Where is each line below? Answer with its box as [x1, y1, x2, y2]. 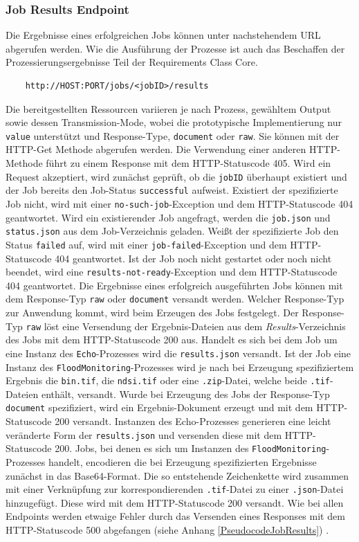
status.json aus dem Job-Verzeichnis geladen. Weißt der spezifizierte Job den [6, 224, 339, 238]
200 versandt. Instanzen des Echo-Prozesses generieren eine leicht [55, 414, 331, 428]
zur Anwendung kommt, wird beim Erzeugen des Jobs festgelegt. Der [6, 305, 299, 320]
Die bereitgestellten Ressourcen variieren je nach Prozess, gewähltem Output [6, 101, 331, 116]
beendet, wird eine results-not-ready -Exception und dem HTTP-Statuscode [6, 264, 338, 279]
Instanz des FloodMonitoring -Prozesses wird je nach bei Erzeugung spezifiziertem [6, 359, 354, 374]
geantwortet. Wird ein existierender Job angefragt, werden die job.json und [6, 210, 331, 224]
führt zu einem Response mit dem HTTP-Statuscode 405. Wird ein [46, 156, 331, 170]
